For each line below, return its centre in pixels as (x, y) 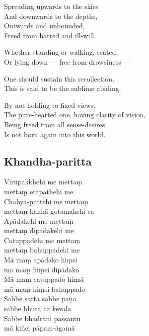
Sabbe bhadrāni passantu (42, 318)
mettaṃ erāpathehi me (39, 191)
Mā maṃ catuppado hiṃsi (44, 279)
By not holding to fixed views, (50, 105)
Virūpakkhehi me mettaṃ (43, 182)
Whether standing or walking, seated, (61, 52)
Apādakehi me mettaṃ (39, 220)
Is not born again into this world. (55, 134)
